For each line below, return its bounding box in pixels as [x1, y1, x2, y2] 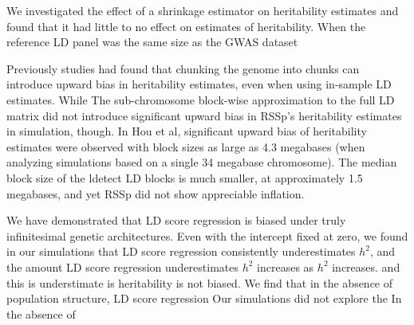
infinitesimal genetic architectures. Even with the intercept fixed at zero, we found [6, 227, 408, 244]
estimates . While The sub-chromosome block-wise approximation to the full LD [6, 91, 395, 108]
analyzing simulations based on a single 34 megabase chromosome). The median [6, 154, 397, 170]
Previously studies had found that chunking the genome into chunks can [6, 60, 360, 76]
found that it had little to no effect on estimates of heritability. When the [6, 18, 366, 34]
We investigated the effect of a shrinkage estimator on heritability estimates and [6, 2, 399, 18]
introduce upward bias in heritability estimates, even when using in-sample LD [6, 76, 392, 92]
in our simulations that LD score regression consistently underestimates [6, 243, 356, 260]
